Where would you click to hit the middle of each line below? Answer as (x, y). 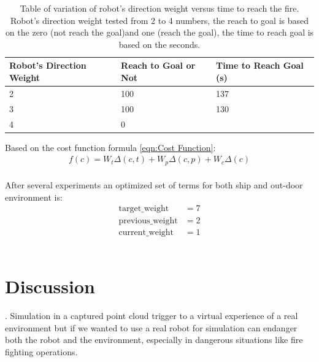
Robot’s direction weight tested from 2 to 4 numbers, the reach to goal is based (159, 20)
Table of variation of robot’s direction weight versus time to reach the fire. (159, 8)
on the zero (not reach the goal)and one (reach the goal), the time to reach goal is (159, 32)
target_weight (144, 209)
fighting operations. (41, 352)
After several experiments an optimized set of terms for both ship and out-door (154, 185)
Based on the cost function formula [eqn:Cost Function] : (110, 147)
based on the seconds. (159, 44)
